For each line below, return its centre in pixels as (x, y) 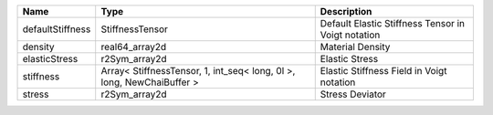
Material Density (355, 47)
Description (346, 11)
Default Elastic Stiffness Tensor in (393, 23)
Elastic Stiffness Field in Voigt (383, 71)
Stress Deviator (353, 94)
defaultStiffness (57, 29)
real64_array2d (134, 47)
